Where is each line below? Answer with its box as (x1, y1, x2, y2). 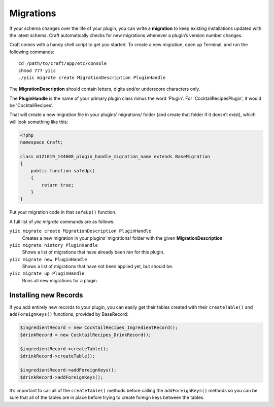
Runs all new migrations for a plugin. (22, 277, 98, 283)
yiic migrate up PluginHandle (9, 271, 85, 276)
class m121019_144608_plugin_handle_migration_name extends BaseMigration (20, 154, 211, 159)
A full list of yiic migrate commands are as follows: (9, 218, 115, 225)
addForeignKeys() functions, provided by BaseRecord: (9, 311, 129, 317)
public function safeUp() (30, 168, 95, 173)
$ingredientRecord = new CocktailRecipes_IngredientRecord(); (20, 325, 178, 330)
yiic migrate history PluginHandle (9, 242, 98, 248)
